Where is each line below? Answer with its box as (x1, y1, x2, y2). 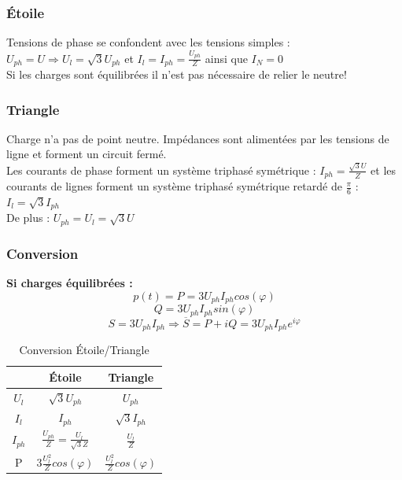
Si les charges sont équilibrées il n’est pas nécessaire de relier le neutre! (6, 65, 347, 82)
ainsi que (205, 50, 248, 66)
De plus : (6, 209, 50, 226)
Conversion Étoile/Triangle (19, 342, 149, 358)
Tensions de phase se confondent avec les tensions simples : (6, 34, 290, 50)
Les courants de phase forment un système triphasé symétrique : (6, 161, 316, 178)
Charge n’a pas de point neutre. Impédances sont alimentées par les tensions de (6, 130, 389, 146)
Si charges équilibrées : (6, 275, 133, 291)
